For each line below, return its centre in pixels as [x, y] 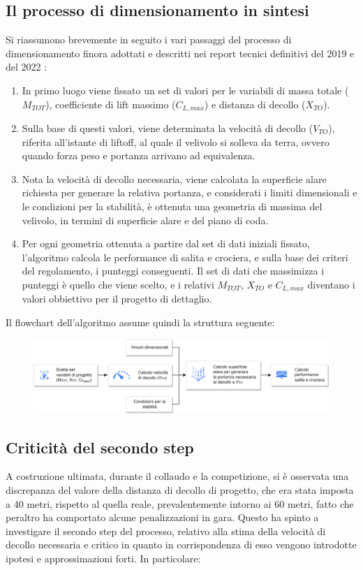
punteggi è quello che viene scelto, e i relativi [118, 284]
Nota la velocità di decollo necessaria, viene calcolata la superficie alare [174, 178]
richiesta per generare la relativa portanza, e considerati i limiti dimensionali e [190, 192]
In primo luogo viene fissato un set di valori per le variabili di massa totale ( [185, 90]
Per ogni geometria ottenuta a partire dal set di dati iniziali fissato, [166, 243]
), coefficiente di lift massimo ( [111, 104]
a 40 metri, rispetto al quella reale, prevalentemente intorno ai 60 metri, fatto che [180, 503]
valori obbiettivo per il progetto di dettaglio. [117, 299]
